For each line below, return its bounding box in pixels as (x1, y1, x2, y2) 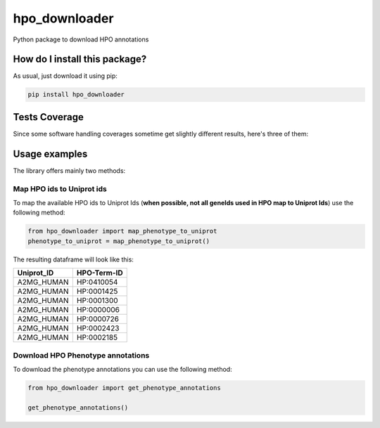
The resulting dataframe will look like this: (13, 255, 134, 264)
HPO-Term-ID (76, 268, 123, 278)
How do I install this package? (13, 53, 147, 65)
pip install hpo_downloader (27, 91, 125, 98)
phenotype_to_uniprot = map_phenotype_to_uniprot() (27, 237, 210, 245)
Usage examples (13, 148, 88, 160)
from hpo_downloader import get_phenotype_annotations (27, 384, 221, 391)
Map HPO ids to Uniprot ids (13, 183, 107, 193)
